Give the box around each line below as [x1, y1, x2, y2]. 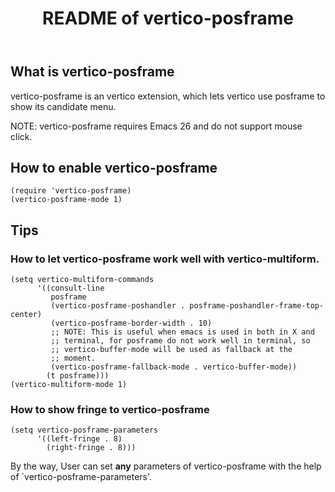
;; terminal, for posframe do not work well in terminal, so [50, 336, 311, 346]
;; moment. [50, 353, 97, 364]
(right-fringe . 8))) [46, 443, 137, 453]
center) [10, 310, 43, 320]
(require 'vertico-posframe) [10, 186, 132, 196]
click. [10, 130, 33, 142]
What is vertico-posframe [10, 63, 175, 81]
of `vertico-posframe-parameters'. [10, 471, 153, 483]
